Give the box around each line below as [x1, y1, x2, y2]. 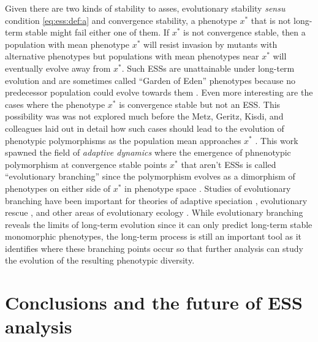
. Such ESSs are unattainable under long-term [121, 61, 295, 74]
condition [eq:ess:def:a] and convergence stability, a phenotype [5, 13, 237, 26]
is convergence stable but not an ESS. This [119, 97, 281, 110]
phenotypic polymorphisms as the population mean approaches [5, 134, 241, 146]
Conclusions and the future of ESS [5, 290, 303, 315]
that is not [251, 13, 291, 26]
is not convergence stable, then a [183, 26, 306, 39]
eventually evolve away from [5, 61, 111, 74]
